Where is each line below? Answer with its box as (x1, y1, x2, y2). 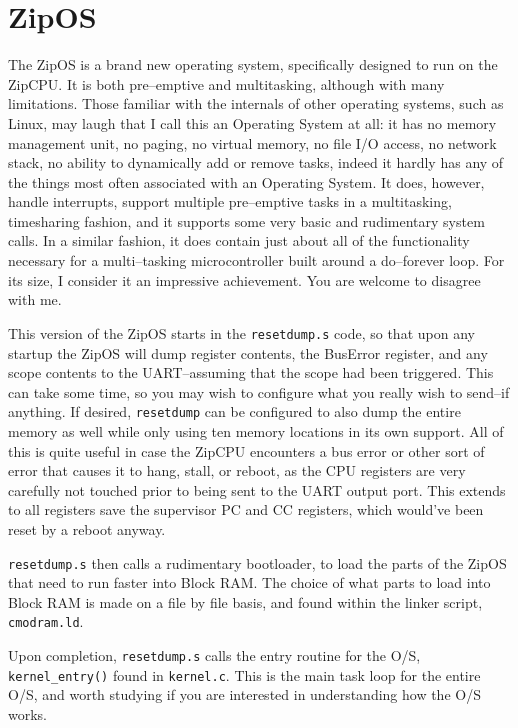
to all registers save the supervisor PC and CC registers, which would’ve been (8, 499, 484, 520)
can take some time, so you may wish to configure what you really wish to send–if (8, 381, 510, 402)
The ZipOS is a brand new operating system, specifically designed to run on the (8, 54, 498, 75)
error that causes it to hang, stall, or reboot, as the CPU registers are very (8, 460, 466, 481)
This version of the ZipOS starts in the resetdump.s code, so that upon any (8, 322, 475, 343)
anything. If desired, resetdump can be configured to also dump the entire (8, 401, 461, 422)
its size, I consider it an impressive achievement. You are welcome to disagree (8, 269, 481, 290)
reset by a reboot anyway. (8, 518, 166, 539)
